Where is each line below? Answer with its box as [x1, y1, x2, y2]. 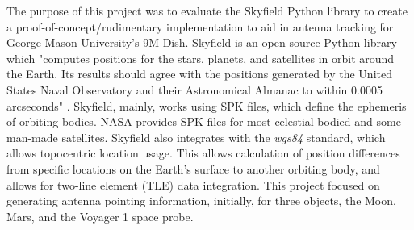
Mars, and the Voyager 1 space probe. [6, 207, 194, 224]
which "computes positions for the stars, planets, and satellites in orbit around [6, 49, 395, 66]
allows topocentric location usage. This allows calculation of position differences [6, 144, 400, 161]
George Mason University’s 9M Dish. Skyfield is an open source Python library [6, 34, 397, 51]
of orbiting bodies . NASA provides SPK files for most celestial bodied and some [6, 113, 401, 130]
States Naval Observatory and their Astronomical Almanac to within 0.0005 [6, 81, 383, 98]
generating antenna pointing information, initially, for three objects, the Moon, [6, 192, 396, 209]
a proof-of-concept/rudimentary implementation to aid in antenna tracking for [6, 18, 394, 35]
